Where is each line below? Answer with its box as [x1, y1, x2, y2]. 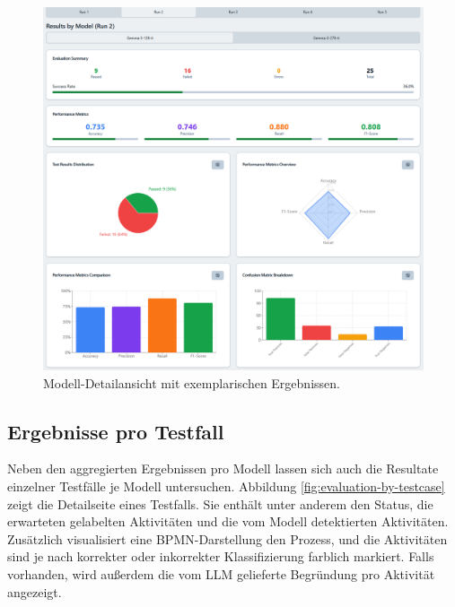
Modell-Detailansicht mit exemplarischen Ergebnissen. [43, 373, 340, 392]
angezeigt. [7, 582, 62, 601]
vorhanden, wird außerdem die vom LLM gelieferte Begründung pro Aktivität [7, 564, 435, 583]
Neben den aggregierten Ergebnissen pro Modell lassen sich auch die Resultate [7, 459, 439, 478]
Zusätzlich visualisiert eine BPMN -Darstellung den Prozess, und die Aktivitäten [7, 529, 448, 548]
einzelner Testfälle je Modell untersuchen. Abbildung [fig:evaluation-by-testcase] [7, 476, 445, 495]
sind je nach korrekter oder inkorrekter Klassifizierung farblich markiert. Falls [7, 547, 434, 566]
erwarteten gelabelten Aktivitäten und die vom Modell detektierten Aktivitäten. [7, 512, 449, 531]
